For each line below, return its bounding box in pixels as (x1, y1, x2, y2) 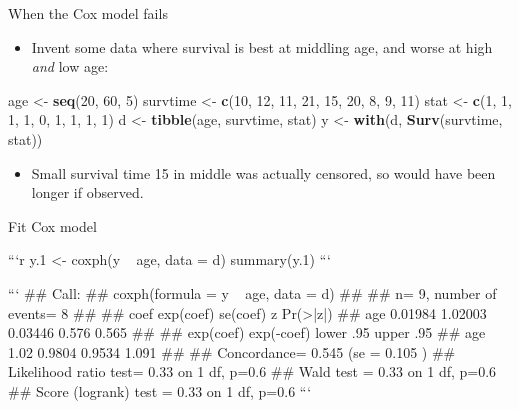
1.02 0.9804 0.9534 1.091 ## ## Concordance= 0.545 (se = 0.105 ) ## (8, 341, 456, 362)
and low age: (31, 56, 109, 77)
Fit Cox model (8, 215, 97, 236)
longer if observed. (31, 182, 144, 203)
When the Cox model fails (8, 3, 168, 23)
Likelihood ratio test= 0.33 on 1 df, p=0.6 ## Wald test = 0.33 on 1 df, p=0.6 (8, 361, 497, 382)
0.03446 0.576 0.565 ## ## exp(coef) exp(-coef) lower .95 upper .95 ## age (8, 322, 486, 343)
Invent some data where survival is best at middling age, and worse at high (31, 36, 493, 57)
